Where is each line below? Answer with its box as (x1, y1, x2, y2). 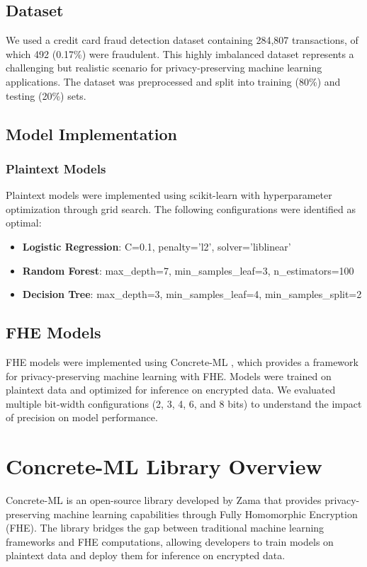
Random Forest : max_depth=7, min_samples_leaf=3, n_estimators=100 (22, 263, 354, 277)
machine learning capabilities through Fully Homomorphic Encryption (53, 506, 358, 521)
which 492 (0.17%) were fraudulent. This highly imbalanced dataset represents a (6, 46, 354, 61)
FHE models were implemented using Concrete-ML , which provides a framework (6, 354, 358, 369)
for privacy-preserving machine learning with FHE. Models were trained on (6, 368, 332, 383)
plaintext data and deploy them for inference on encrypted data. (6, 548, 286, 563)
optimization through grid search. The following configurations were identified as (6, 201, 356, 216)
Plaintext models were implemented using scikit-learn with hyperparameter (6, 188, 332, 202)
